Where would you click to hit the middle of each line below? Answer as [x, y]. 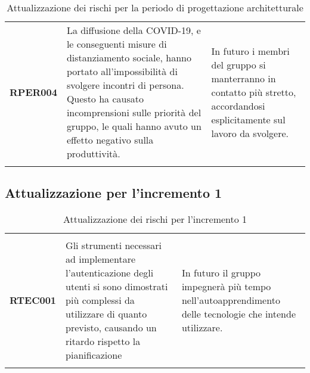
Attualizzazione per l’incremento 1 [114, 193]
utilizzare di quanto [106, 314]
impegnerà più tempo [226, 287]
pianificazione [94, 355]
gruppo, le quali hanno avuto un [134, 126]
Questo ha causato [105, 99]
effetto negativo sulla [110, 140]
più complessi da [100, 300]
